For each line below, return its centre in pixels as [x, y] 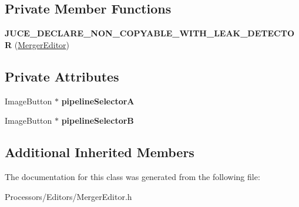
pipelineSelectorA [98, 101]
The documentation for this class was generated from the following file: [132, 176]
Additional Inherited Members [100, 152]
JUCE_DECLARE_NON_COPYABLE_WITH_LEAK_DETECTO [149, 33]
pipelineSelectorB [98, 121]
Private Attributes [62, 76]
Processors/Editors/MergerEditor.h [68, 196]
